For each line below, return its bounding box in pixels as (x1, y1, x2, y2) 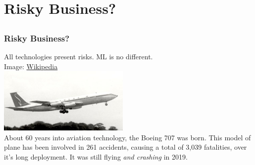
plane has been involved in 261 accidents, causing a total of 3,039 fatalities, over (4, 142, 247, 152)
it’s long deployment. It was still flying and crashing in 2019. (4, 152, 188, 162)
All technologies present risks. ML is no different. (4, 51, 153, 62)
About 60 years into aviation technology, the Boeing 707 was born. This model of (4, 132, 251, 142)
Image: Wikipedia (4, 61, 58, 71)
